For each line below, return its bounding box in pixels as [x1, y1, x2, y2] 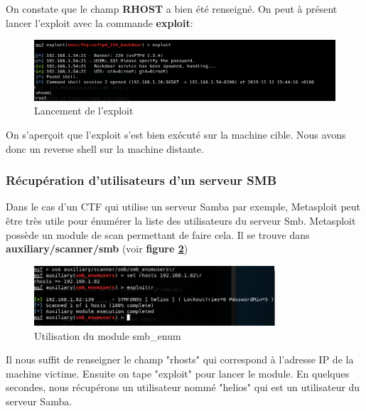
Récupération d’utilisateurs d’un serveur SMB [6, 171, 277, 189]
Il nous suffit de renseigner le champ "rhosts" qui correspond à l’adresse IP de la [6, 352, 354, 367]
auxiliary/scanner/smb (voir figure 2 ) [6, 241, 188, 256]
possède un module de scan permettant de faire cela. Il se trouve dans [6, 227, 310, 242]
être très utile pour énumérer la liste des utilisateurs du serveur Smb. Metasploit [6, 213, 356, 228]
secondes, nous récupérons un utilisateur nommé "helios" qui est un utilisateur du [6, 380, 360, 395]
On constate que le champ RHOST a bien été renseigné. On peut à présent [6, 1, 338, 16]
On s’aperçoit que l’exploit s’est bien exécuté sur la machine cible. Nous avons [6, 127, 346, 142]
